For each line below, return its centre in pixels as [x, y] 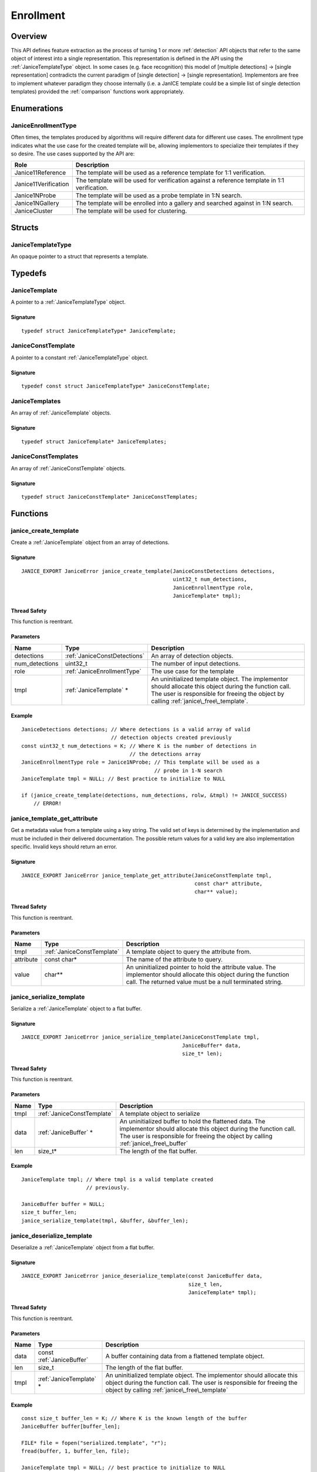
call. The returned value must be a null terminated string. [204, 982]
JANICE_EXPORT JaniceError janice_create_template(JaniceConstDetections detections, [148, 571]
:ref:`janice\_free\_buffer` [154, 1143]
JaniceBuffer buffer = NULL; [63, 1204]
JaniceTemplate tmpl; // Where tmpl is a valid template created [117, 1179]
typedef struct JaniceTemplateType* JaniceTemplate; [99, 331]
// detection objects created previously [171, 738]
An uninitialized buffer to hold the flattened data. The [192, 1121]
